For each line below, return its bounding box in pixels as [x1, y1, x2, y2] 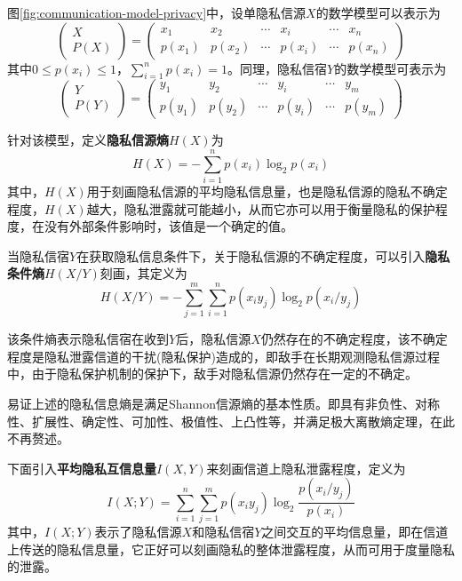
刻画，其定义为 [100, 264, 187, 283]
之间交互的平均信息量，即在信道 [261, 522, 449, 541]
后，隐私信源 [176, 330, 251, 348]
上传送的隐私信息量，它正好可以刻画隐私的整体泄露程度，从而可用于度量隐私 [7, 539, 455, 558]
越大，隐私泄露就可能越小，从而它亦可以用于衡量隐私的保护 [86, 199, 435, 218]
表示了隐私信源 [94, 522, 182, 541]
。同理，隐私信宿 [227, 59, 328, 77]
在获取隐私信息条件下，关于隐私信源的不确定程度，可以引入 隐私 [76, 246, 450, 265]
